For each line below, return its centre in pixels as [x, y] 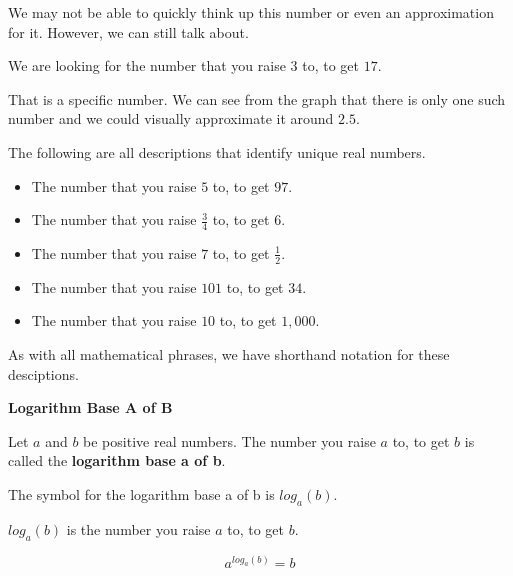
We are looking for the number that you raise [147, 65]
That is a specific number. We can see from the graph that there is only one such [257, 98]
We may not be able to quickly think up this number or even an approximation [251, 12]
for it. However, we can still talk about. [128, 31]
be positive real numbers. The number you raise [229, 440]
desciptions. [43, 373]
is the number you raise [138, 528]
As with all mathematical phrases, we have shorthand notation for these [229, 354]
